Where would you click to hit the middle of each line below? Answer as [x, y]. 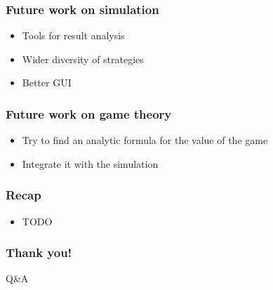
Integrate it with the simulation [90, 163]
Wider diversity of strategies [83, 59]
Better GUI [47, 83]
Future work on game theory [89, 113]
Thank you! [39, 252]
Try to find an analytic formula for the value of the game [145, 140]
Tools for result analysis [73, 35]
